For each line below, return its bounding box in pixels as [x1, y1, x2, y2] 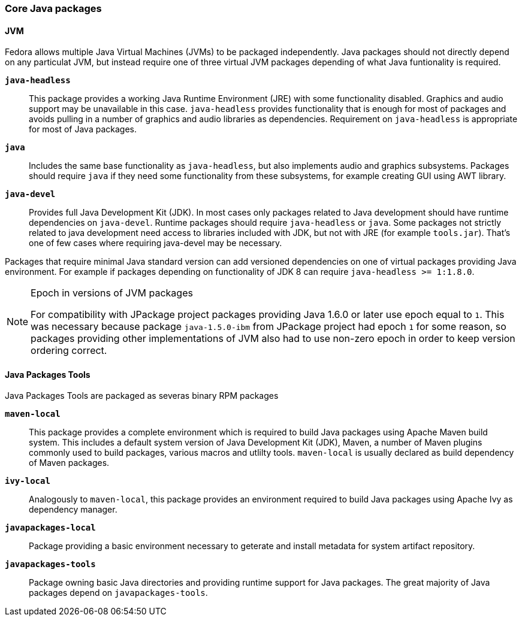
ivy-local [5, 476, 50, 486]
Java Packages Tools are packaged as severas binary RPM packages [5, 390, 279, 401]
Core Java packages [5, 2, 102, 14]
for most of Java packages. [29, 124, 137, 135]
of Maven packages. [29, 458, 110, 468]
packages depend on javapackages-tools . [29, 587, 208, 598]
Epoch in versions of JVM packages [31, 287, 193, 299]
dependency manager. [29, 504, 117, 515]
